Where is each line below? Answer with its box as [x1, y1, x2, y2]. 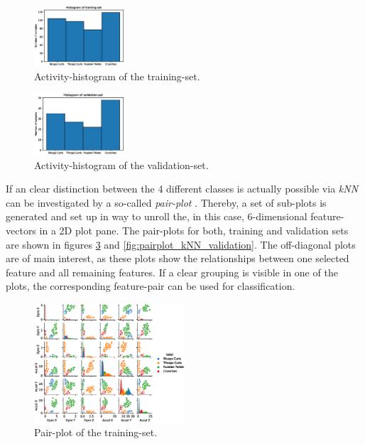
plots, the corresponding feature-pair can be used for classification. [6, 278, 295, 293]
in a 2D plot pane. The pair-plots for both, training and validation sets [39, 222, 349, 237]
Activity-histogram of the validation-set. [34, 157, 209, 172]
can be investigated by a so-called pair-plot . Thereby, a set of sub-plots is [6, 195, 327, 210]
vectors [6, 222, 36, 237]
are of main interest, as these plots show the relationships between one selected [6, 251, 349, 266]
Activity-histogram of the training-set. [34, 68, 200, 83]
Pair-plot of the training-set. [34, 425, 158, 440]
